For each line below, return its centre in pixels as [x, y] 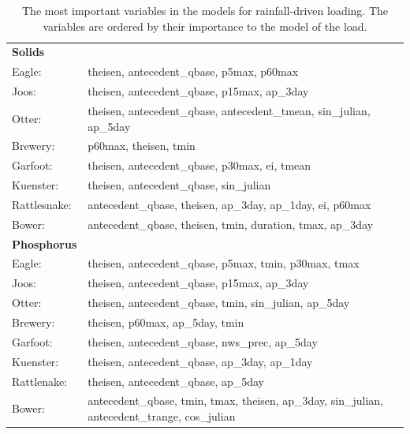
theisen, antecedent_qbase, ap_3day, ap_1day [200, 361]
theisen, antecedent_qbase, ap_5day [176, 381]
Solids [28, 52]
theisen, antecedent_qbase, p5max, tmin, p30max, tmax [224, 263]
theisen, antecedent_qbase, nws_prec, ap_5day [203, 341]
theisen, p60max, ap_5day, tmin [166, 322]
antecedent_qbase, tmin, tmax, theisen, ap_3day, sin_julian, [236, 400]
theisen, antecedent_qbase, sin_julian [179, 185]
